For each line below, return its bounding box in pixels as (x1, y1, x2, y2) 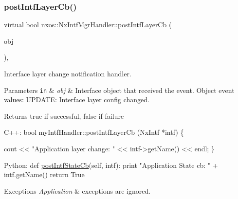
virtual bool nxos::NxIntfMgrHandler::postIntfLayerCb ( (4, 19, 172, 30)
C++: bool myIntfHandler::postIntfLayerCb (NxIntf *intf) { (4, 127, 184, 137)
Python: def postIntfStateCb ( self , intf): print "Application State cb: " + (4, 160, 218, 170)
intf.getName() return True (4, 169, 85, 180)
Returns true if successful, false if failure (4, 110, 124, 121)
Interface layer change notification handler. (4, 69, 131, 78)
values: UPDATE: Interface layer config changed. (4, 94, 150, 105)
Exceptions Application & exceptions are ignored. (4, 185, 151, 196)
